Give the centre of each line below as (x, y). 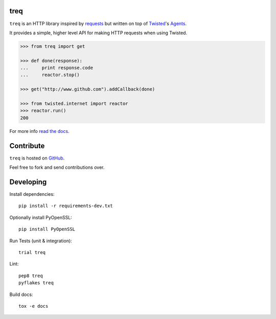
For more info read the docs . (39, 131)
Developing (28, 182)
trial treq (32, 252)
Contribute (27, 146)
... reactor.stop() (50, 75)
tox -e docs (33, 306)
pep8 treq (31, 276)
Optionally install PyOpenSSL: (41, 217)
